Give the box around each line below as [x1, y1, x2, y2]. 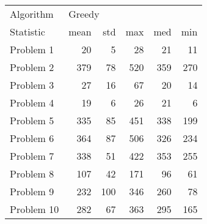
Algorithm [10, 7, 54, 21]
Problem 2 [10, 60, 54, 74]
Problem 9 [10, 184, 54, 198]
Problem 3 [10, 78, 54, 92]
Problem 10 [10, 202, 59, 216]
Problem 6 [10, 131, 54, 145]
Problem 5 [10, 113, 54, 127]
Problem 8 [10, 166, 54, 181]
